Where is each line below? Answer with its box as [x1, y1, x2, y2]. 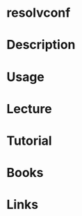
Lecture [6, 101, 53, 117]
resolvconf [6, 5, 71, 21]
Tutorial [6, 133, 53, 148]
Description [6, 37, 76, 53]
